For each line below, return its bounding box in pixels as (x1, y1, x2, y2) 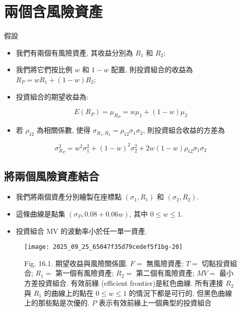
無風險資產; (146, 257, 184, 268)
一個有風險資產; (62, 268, 114, 278)
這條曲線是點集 (16, 209, 65, 219)
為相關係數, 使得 (36, 125, 91, 135)
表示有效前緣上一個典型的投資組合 (99, 297, 212, 308)
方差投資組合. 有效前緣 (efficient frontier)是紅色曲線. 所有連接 (24, 278, 223, 288)
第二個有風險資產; (136, 268, 195, 278)
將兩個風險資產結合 (4, 168, 99, 183)
